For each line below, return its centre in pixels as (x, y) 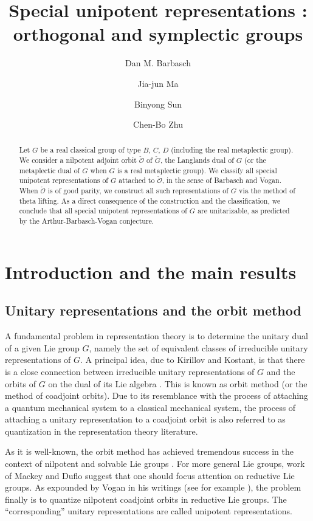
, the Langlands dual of (197, 160)
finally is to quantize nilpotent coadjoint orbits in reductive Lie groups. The (146, 499)
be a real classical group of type (91, 150)
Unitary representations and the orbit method (153, 310)
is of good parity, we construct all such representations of (138, 191)
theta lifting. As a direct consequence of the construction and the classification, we (150, 200)
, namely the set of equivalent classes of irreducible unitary (198, 347)
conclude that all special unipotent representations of (103, 211)
